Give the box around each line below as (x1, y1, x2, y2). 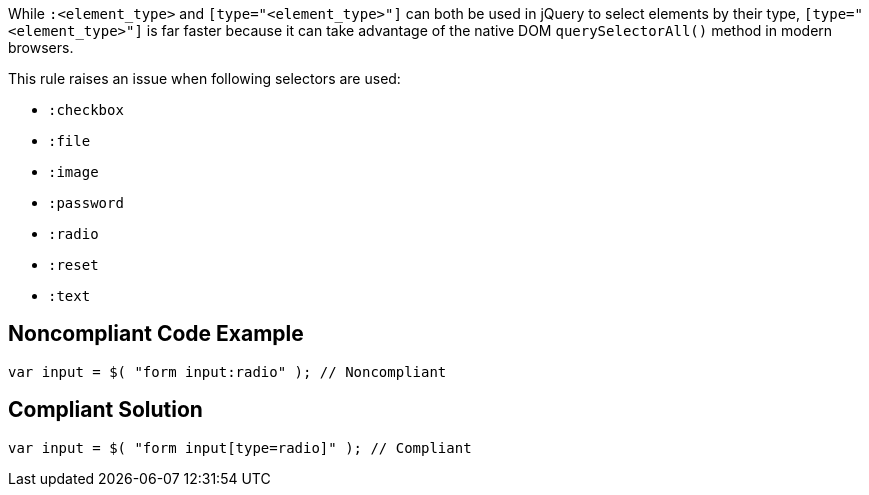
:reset (48, 257, 99, 273)
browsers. (8, 39, 74, 56)
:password (48, 195, 124, 211)
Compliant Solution (8, 397, 203, 423)
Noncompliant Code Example (8, 321, 304, 347)
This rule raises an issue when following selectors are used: (8, 70, 401, 87)
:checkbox (48, 102, 124, 118)
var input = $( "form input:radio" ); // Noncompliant (8, 363, 447, 380)
